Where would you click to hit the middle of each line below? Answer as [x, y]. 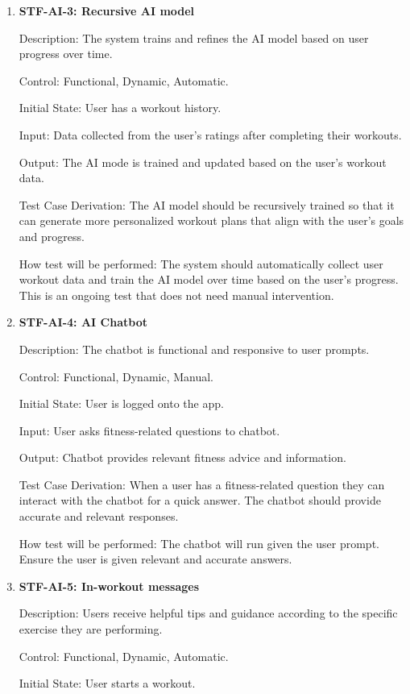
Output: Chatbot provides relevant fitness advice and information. [182, 457]
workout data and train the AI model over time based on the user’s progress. [209, 279]
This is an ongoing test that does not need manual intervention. [176, 295]
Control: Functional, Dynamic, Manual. [116, 376]
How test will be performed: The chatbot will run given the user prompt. [199, 543]
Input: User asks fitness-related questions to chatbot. [149, 430]
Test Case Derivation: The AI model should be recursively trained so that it [207, 204]
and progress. [52, 236]
